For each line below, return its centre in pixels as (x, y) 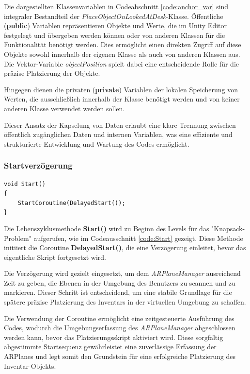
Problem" (18, 238)
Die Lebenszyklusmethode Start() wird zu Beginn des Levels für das (107, 228)
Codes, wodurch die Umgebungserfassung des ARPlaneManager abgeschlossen (120, 328)
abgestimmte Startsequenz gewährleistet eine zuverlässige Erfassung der (110, 347)
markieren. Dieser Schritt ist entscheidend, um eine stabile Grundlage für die (118, 292)
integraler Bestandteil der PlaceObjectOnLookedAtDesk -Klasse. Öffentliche (114, 16)
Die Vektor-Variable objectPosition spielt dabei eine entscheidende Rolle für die (122, 63)
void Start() (25, 184)
